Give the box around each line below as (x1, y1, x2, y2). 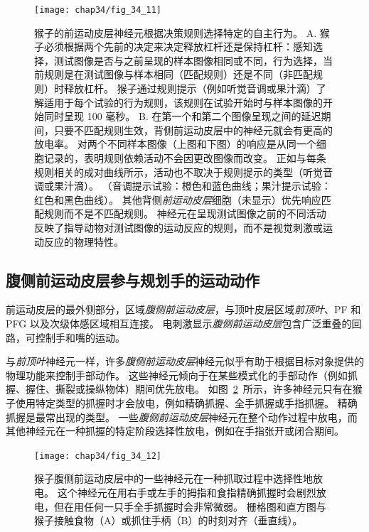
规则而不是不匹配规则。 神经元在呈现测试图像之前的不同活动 (43, 206, 326, 221)
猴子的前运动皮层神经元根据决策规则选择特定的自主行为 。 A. (34, 25, 317, 40)
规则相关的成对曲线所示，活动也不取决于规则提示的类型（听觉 (34, 164, 323, 179)
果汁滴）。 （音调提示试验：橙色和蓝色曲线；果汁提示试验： (53, 178, 331, 193)
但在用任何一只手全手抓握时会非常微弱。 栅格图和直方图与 (53, 499, 326, 514)
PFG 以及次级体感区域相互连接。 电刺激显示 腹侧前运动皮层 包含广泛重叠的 (6, 315, 352, 330)
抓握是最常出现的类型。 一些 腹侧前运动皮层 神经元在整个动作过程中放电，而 (6, 409, 358, 424)
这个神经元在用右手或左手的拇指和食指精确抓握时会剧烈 (57, 484, 316, 499)
